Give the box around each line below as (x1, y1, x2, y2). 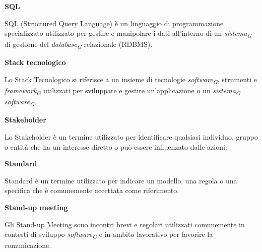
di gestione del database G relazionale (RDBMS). (5, 39, 153, 51)
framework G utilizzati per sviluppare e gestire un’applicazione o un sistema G (5, 85, 240, 97)
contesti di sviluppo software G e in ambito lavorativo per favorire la (5, 229, 213, 240)
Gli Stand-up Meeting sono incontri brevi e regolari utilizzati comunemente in (5, 219, 245, 229)
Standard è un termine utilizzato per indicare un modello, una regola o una (5, 175, 237, 185)
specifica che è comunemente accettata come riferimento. (5, 185, 179, 196)
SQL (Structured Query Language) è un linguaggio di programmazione (5, 18, 224, 28)
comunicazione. (5, 240, 51, 250)
